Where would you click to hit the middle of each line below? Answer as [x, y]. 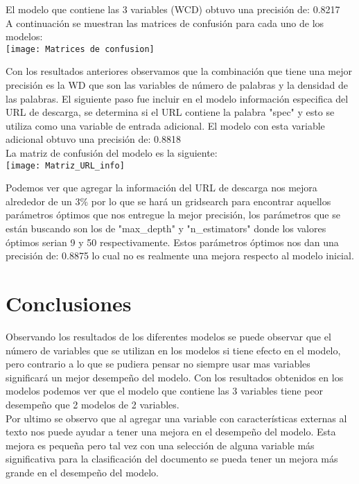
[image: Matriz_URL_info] [65, 165]
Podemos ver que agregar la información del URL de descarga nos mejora [161, 188]
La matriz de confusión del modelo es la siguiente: [112, 153]
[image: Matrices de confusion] [80, 49]
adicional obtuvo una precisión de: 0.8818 [93, 139]
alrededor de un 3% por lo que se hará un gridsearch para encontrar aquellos [168, 201]
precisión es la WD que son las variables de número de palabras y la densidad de [177, 85]
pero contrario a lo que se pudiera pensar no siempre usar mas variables [158, 364]
